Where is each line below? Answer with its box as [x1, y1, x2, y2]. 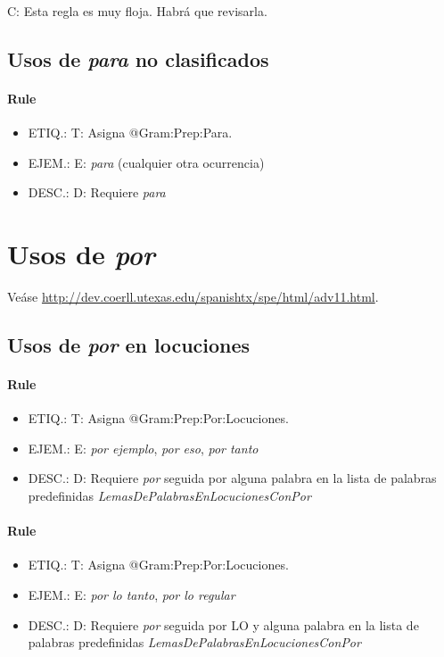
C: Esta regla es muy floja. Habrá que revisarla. [7, 2, 267, 20]
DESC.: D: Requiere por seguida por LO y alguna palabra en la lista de [28, 615, 419, 634]
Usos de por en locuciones [7, 331, 251, 359]
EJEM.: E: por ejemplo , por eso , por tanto [28, 438, 259, 457]
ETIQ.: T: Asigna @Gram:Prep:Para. [28, 123, 233, 142]
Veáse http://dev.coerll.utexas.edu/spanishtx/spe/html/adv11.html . [7, 287, 379, 306]
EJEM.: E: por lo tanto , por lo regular [28, 586, 235, 604]
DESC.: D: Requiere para [28, 183, 166, 202]
